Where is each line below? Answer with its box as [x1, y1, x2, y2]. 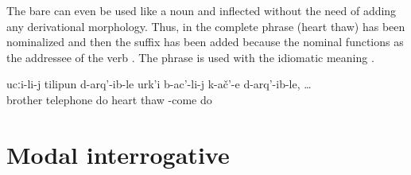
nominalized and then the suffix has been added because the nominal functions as [6, 33, 404, 50]
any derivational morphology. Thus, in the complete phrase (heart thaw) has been [6, 17, 405, 34]
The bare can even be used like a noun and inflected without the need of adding [6, 2, 397, 18]
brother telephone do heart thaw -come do [6, 91, 212, 107]
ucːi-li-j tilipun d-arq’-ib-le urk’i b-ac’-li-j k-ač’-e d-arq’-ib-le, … [6, 76, 312, 92]
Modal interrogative [6, 138, 230, 170]
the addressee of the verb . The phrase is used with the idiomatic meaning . [6, 49, 374, 65]
